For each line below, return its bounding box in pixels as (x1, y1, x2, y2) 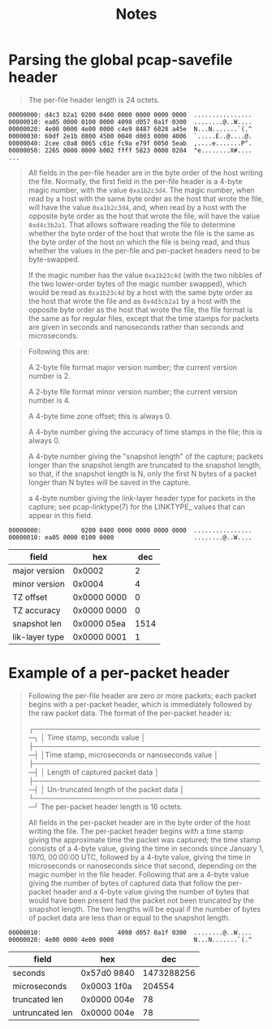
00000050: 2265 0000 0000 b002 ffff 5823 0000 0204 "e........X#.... (8, 146, 253, 155)
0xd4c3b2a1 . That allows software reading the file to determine (28, 219, 236, 229)
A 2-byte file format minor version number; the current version (28, 386, 238, 396)
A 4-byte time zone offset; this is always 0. (28, 411, 172, 420)
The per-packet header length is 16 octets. (40, 802, 183, 811)
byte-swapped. (28, 254, 80, 264)
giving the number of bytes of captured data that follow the (28, 877, 227, 888)
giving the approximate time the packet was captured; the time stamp (28, 834, 261, 844)
